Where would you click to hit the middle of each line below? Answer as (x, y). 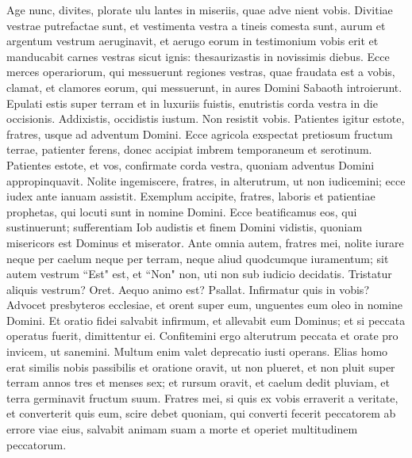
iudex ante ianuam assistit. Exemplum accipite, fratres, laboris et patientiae (191, 196)
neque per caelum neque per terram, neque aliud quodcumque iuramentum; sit (198, 258)
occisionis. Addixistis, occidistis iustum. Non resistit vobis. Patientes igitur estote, (206, 118)
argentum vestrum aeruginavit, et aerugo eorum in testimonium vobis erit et (193, 41)
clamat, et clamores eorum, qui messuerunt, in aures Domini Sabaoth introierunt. (204, 87)
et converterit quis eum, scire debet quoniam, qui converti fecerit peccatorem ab (201, 413)
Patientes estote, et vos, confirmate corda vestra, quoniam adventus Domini (191, 164)
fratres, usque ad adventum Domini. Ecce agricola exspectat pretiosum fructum (200, 134)
